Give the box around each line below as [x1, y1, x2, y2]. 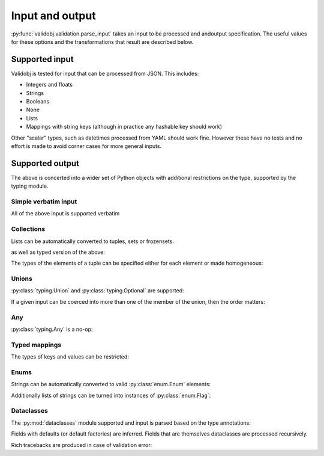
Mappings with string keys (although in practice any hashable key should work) [26, 123, 222, 131]
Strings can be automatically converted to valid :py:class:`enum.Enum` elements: [11, 381, 211, 388]
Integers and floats [26, 81, 73, 88]
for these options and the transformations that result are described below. [11, 38, 194, 45]
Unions [11, 274, 32, 283]
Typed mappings [11, 340, 62, 349]
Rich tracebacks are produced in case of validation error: [11, 441, 152, 448]
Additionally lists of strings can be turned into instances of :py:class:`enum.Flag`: [11, 392, 211, 399]
